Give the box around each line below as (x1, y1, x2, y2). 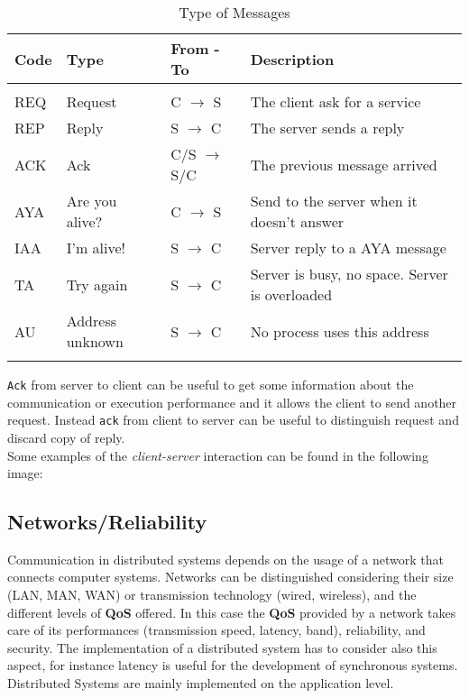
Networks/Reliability (7, 508, 207, 536)
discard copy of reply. (7, 427, 125, 446)
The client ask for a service (250, 91, 421, 112)
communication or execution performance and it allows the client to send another (7, 392, 457, 411)
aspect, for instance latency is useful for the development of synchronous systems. (7, 656, 458, 675)
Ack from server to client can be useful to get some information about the (7, 375, 414, 393)
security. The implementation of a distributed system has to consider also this (7, 638, 437, 657)
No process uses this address (250, 320, 429, 342)
